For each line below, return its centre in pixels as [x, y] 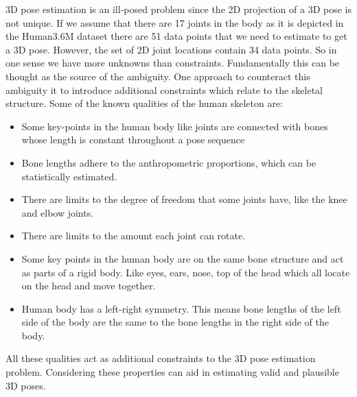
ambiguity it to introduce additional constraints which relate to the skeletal [164, 89]
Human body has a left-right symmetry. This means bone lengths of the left [181, 308]
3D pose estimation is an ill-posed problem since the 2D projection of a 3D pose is [178, 9]
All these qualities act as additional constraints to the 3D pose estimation [161, 358]
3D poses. [26, 385]
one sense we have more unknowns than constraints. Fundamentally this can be [173, 63]
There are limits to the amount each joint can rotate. [134, 236]
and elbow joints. [58, 212]
